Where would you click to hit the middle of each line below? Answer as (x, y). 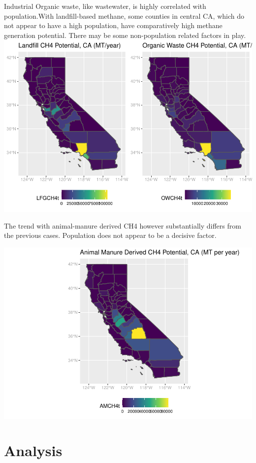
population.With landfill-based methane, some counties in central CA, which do (124, 16)
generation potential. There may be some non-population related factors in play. (125, 35)
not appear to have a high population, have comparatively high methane (113, 25)
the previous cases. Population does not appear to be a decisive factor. (110, 235)
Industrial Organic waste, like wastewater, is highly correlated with (105, 6)
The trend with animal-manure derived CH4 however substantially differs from (123, 225)
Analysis (33, 450)
